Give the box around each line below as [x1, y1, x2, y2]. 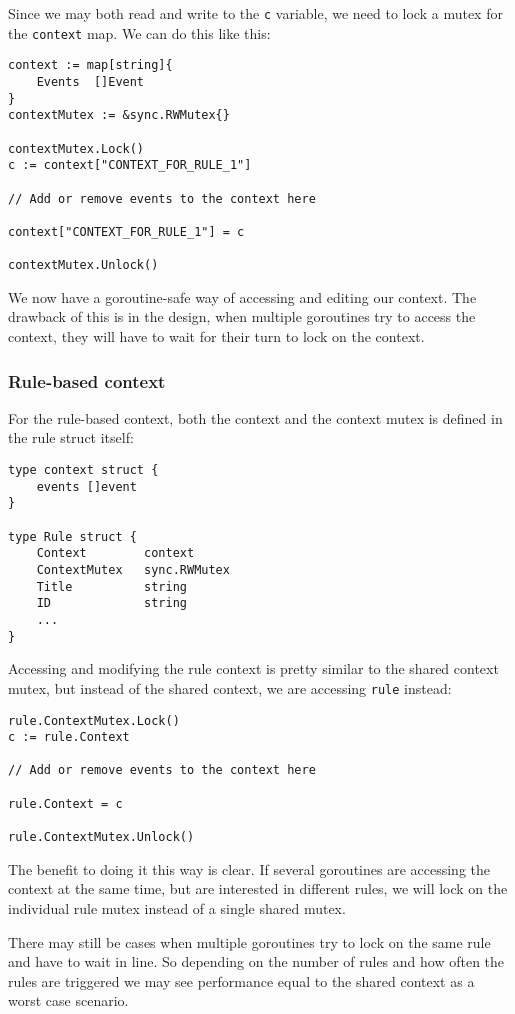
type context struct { [8, 463, 159, 478]
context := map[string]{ [8, 58, 173, 73]
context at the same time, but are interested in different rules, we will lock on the [8, 878, 508, 899]
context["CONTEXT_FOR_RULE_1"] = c [8, 224, 245, 239]
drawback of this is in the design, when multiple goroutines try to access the [8, 306, 476, 327]
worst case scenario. [8, 990, 129, 1011]
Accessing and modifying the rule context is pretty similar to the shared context [8, 658, 499, 679]
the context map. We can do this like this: [8, 22, 271, 43]
